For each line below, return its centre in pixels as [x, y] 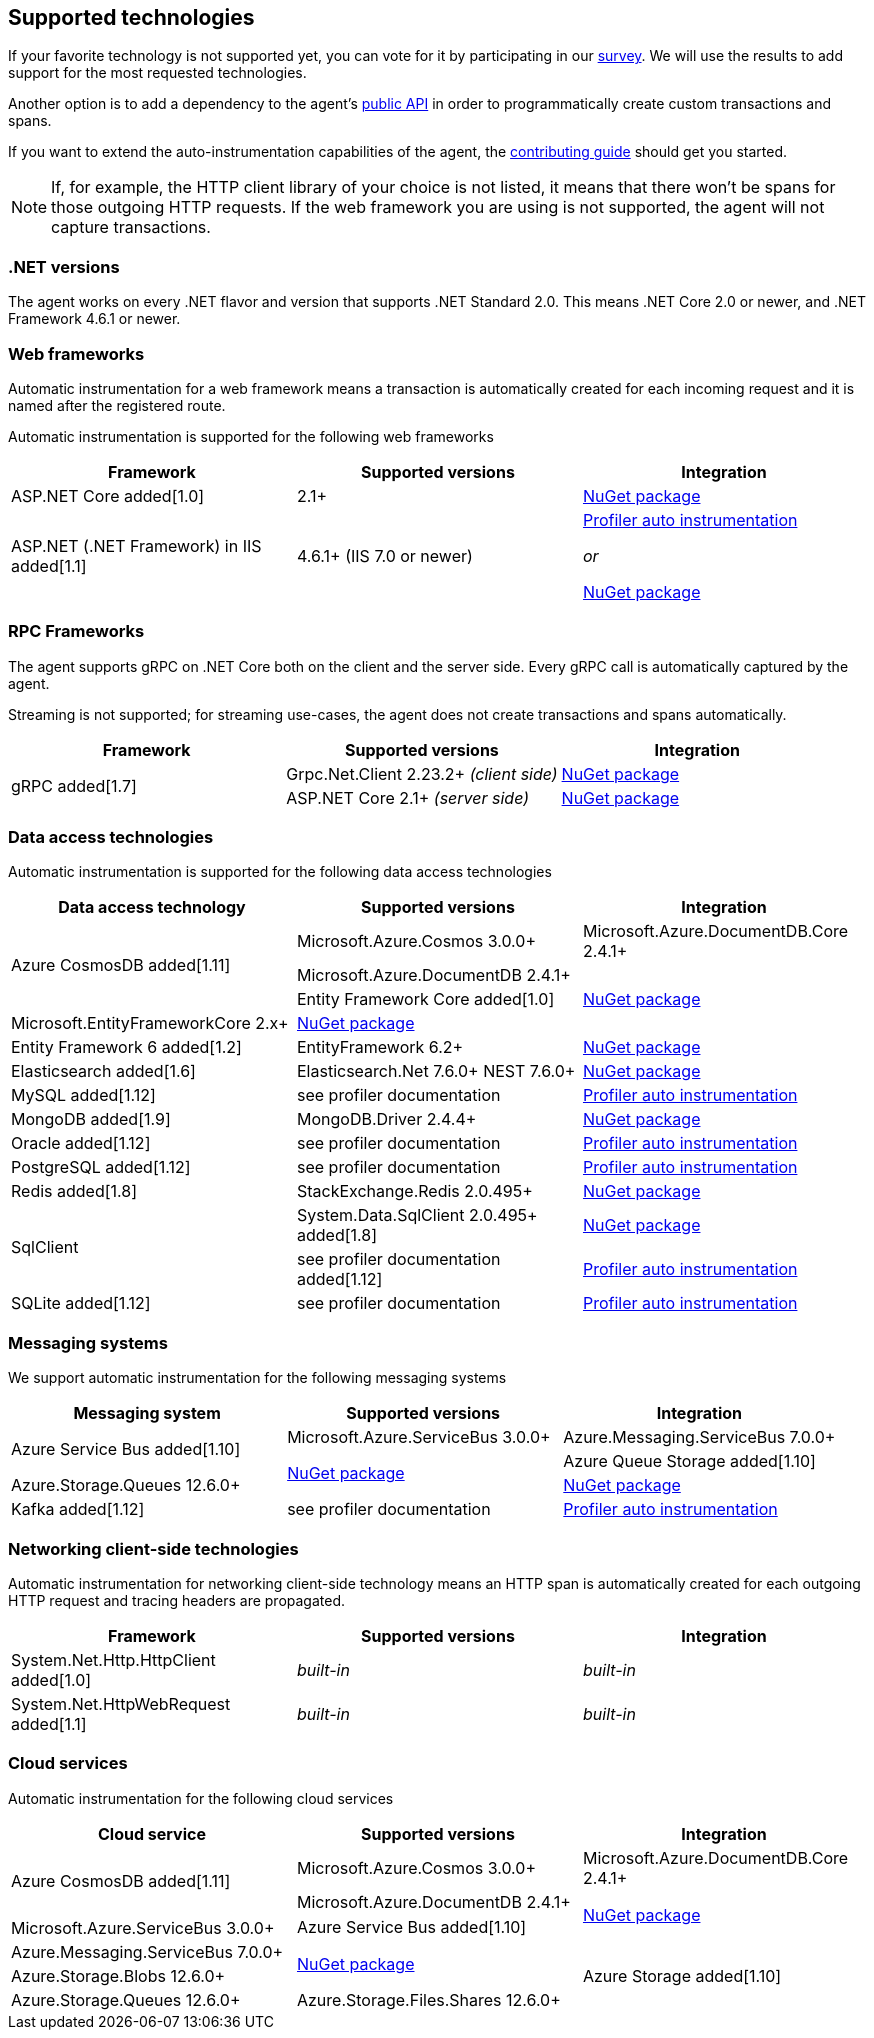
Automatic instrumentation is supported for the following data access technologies [280, 872]
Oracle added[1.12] [81, 1143]
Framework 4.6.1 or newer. [94, 319]
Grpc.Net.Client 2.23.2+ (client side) [422, 773]
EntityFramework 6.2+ [380, 1047]
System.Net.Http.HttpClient [113, 1659]
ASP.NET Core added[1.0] [108, 495]
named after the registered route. [117, 405]
